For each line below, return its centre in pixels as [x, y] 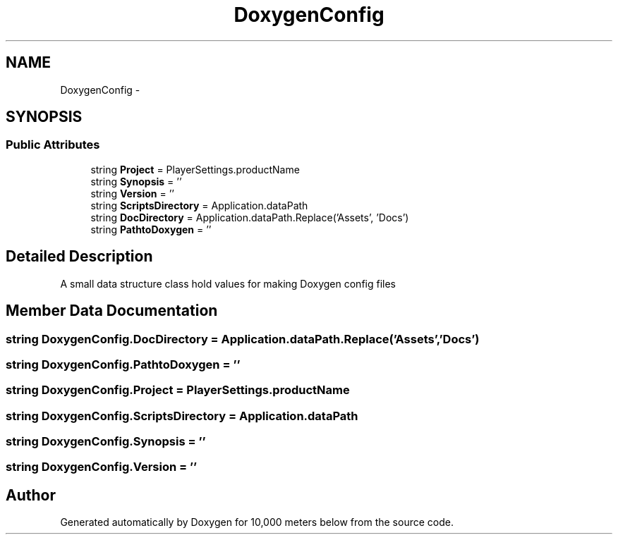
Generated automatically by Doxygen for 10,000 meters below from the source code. [257, 522]
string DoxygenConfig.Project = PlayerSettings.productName [178, 390]
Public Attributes [53, 145]
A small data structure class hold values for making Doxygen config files [228, 283]
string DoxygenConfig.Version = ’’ [102, 467]
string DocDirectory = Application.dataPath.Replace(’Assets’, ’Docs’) [250, 217]
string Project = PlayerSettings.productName [195, 169]
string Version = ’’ [132, 193]
